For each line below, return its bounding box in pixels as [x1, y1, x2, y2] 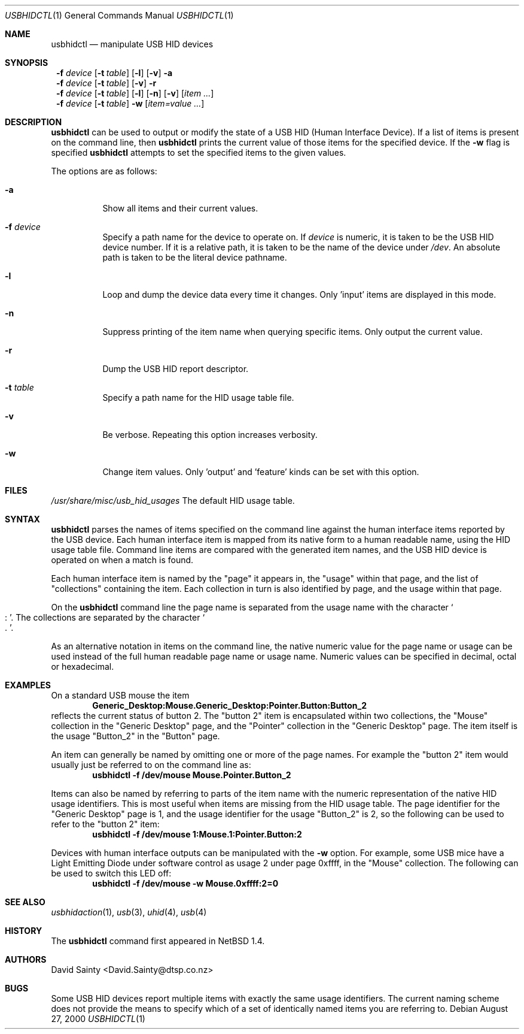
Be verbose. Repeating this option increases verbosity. [102, 430, 318, 440]
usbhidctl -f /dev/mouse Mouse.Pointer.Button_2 [92, 770, 291, 780]
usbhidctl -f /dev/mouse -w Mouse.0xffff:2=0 [92, 878, 279, 888]
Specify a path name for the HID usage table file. [102, 392, 294, 403]
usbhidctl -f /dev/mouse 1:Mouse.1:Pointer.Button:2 [92, 829, 302, 839]
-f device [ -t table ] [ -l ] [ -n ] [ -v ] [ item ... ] [56, 88, 214, 98]
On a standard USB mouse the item [51, 690, 190, 700]
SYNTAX [5, 514, 40, 524]
